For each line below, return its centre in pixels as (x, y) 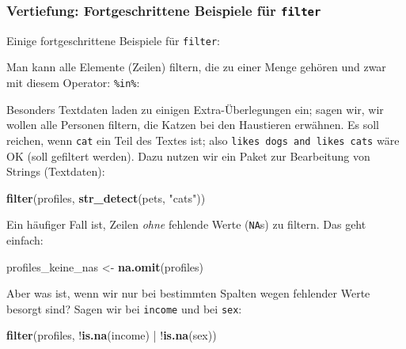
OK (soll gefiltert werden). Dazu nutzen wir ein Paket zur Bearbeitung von (188, 156)
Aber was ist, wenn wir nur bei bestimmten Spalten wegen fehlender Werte (188, 293)
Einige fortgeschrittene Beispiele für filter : (113, 40)
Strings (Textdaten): (56, 171)
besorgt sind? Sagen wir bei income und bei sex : (124, 308)
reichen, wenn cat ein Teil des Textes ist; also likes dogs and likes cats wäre (203, 140)
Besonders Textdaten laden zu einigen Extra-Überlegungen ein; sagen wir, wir (195, 109)
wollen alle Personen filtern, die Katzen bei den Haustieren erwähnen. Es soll (193, 125)
